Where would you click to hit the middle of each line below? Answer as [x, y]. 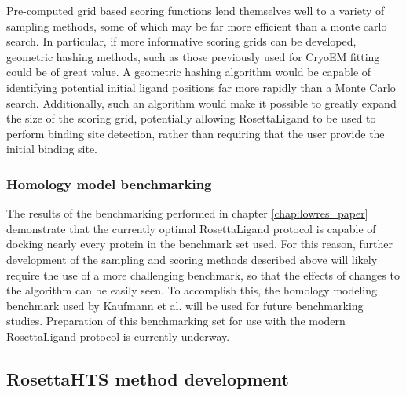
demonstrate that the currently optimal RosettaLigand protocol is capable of [191, 228]
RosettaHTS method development [148, 378]
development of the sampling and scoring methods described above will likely [192, 259]
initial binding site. [52, 149]
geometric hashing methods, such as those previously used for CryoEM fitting [193, 56]
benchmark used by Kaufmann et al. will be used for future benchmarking [185, 305]
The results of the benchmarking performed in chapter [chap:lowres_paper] [187, 213]
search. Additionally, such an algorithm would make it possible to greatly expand [201, 102]
